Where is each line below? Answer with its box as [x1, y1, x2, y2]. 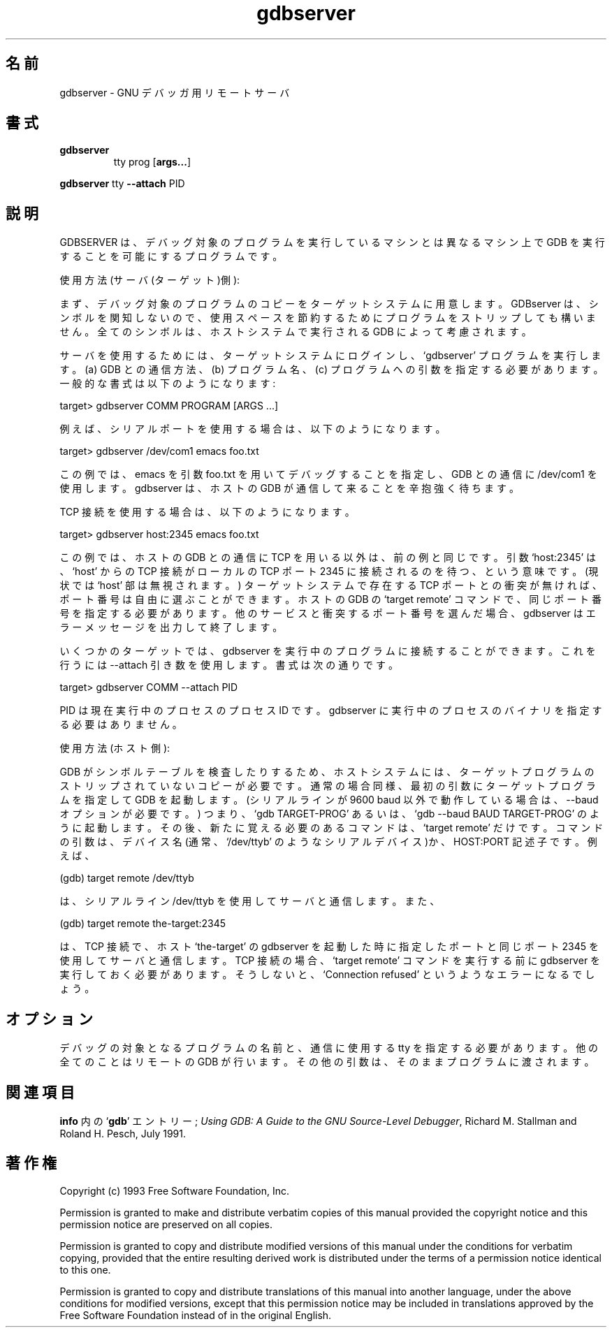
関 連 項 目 [6, 1083, 75, 1101]
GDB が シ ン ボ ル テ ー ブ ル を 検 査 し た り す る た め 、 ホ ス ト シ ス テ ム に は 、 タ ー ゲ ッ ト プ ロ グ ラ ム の [59, 766, 595, 778]
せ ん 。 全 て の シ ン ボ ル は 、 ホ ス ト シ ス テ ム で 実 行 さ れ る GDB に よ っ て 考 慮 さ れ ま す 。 [59, 326, 532, 338]
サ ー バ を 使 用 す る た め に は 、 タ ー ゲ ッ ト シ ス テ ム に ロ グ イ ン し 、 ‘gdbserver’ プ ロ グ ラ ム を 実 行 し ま [59, 349, 602, 362]
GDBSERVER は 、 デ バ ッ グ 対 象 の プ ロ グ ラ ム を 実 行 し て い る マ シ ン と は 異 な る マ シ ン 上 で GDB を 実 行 [59, 236, 605, 249]
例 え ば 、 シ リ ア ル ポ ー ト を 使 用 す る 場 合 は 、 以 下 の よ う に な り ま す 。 [59, 423, 446, 435]
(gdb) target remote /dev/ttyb [59, 872, 194, 884]
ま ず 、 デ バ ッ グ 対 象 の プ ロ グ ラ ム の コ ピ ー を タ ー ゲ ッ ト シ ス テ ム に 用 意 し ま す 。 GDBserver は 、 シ [59, 298, 599, 310]
